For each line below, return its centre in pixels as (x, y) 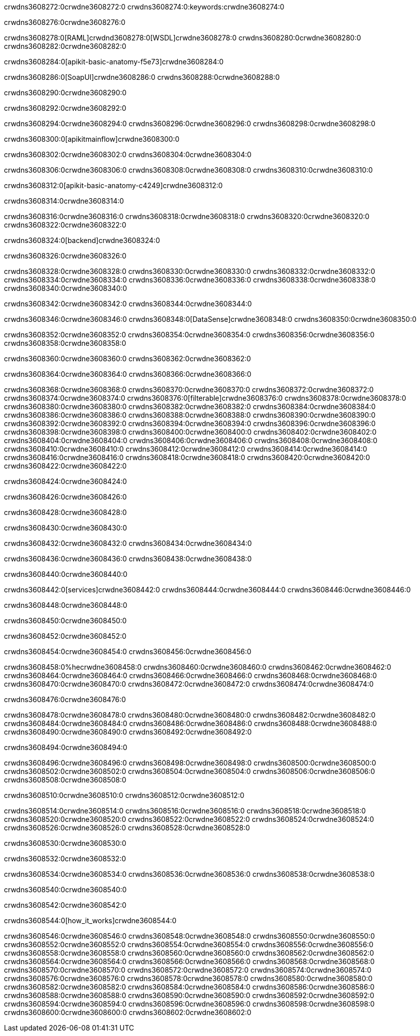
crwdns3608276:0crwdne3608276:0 (65, 22)
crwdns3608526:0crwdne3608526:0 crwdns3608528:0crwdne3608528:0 (127, 828)
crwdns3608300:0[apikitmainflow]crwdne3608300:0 (92, 139)
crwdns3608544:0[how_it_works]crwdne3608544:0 (90, 920)
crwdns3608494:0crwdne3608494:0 (66, 747)
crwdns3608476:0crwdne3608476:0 (65, 699)
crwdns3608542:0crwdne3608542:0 (65, 905)
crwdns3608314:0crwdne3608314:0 (64, 201)
